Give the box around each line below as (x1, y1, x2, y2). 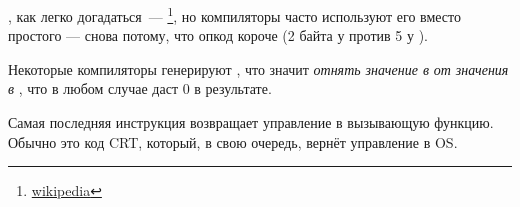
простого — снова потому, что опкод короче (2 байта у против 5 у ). (8, 25, 428, 46)
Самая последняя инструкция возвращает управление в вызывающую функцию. (8, 112, 494, 133)
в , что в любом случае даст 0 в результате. (8, 78, 272, 99)
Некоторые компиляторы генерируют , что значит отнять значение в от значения (8, 58, 509, 79)
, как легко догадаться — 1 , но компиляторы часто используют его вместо (8, 3, 461, 26)
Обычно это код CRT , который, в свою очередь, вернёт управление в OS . (8, 131, 458, 152)
